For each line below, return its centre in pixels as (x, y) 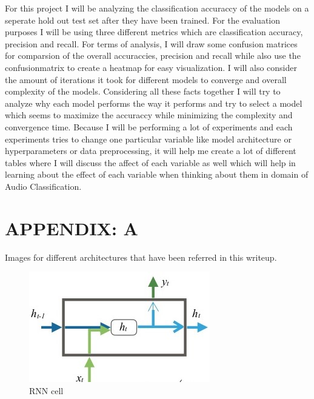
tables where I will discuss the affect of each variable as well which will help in (150, 162)
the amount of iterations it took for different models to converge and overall (146, 79)
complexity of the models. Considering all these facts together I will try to (143, 91)
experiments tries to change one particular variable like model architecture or (148, 139)
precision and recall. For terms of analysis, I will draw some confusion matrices (151, 43)
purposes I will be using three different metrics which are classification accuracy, (154, 32)
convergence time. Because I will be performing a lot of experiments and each (149, 126)
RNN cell (46, 390)
